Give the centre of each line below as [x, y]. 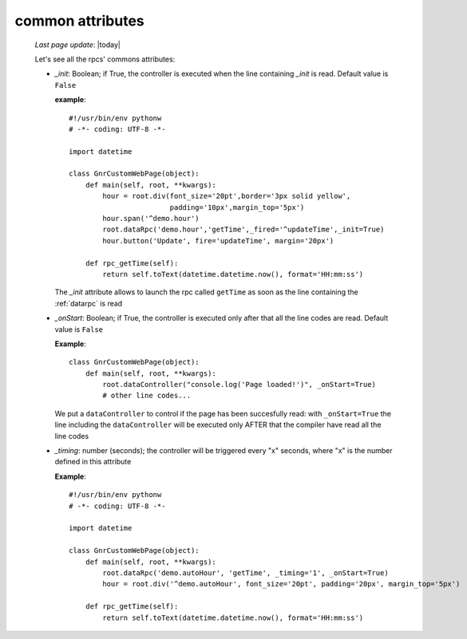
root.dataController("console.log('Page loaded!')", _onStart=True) [239, 385]
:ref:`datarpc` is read [89, 303]
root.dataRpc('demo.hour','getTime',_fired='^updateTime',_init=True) [243, 230]
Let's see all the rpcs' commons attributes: [105, 59]
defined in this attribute [93, 462]
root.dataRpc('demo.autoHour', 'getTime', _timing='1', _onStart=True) [245, 573]
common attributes [79, 21]
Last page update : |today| [78, 45]
